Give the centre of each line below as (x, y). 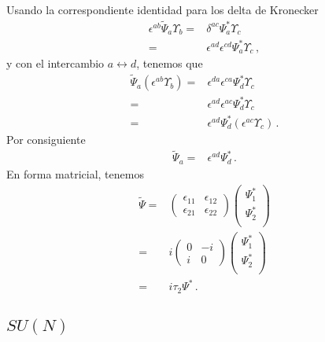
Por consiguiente (46, 139)
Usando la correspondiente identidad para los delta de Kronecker (162, 9)
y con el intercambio (55, 63)
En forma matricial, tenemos (75, 173)
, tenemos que (170, 63)
